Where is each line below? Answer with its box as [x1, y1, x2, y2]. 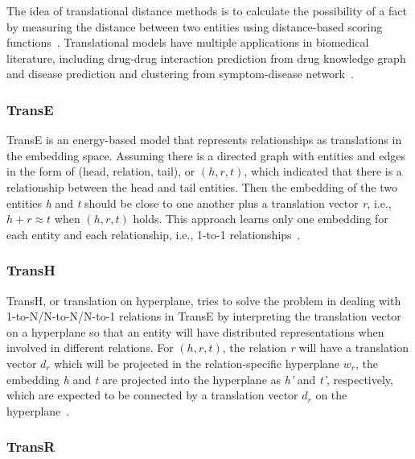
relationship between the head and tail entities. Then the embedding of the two [6, 178, 397, 195]
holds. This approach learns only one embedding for [133, 210, 388, 227]
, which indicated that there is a [244, 163, 402, 180]
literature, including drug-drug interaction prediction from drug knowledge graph [6, 49, 406, 66]
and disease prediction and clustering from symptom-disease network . [6, 65, 354, 82]
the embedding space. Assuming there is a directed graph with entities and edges [6, 147, 405, 163]
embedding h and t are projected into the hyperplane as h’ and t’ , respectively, [6, 370, 393, 387]
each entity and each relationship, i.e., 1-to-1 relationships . [6, 225, 301, 242]
